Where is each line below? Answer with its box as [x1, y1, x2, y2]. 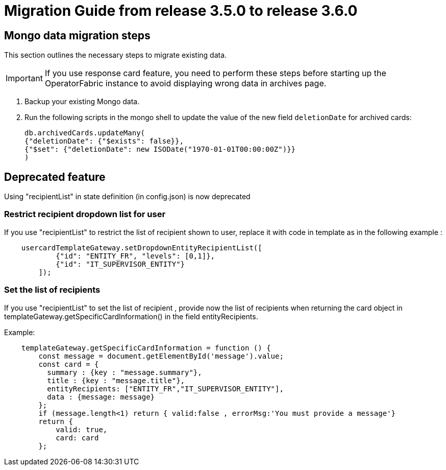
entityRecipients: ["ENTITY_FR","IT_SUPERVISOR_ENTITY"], [47, 384, 284, 393]
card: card [56, 433, 99, 442]
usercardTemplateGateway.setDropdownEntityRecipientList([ [21, 243, 262, 252]
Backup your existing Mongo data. [24, 97, 140, 106]
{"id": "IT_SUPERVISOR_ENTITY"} [56, 260, 185, 268]
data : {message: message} [47, 392, 155, 401]
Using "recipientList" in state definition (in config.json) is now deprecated [4, 192, 251, 201]
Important [6, 73, 43, 84]
